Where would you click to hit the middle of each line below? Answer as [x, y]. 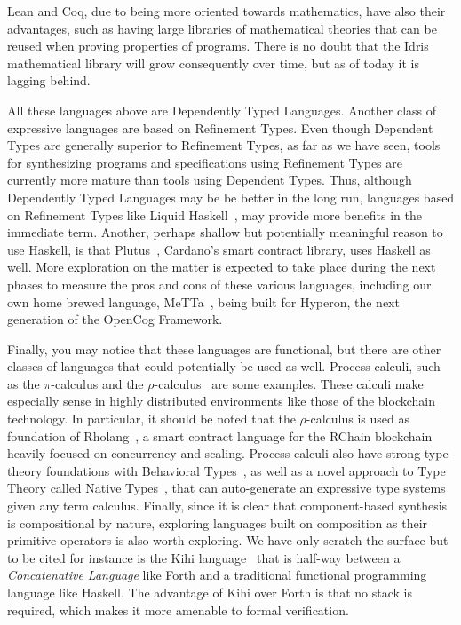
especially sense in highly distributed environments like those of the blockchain [221, 401]
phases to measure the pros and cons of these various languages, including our [219, 284]
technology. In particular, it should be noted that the [151, 419]
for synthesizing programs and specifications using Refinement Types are [205, 162]
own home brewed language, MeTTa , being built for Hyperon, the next [203, 301]
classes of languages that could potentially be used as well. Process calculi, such [224, 366]
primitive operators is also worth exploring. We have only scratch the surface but [228, 540]
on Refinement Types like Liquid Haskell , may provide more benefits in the [215, 214]
